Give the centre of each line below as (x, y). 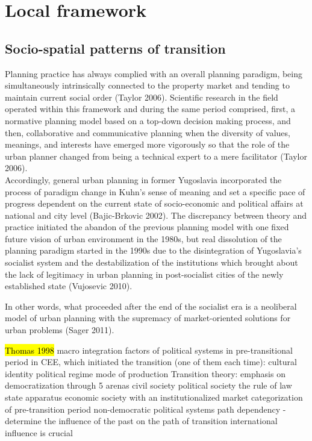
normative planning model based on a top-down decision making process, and (148, 120)
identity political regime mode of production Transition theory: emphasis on (145, 373)
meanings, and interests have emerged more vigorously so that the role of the (147, 144)
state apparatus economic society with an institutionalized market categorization (154, 397)
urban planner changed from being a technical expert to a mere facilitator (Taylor (156, 156)
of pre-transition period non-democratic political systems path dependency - (145, 409)
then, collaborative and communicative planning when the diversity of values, (148, 132)
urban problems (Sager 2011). (60, 330)
